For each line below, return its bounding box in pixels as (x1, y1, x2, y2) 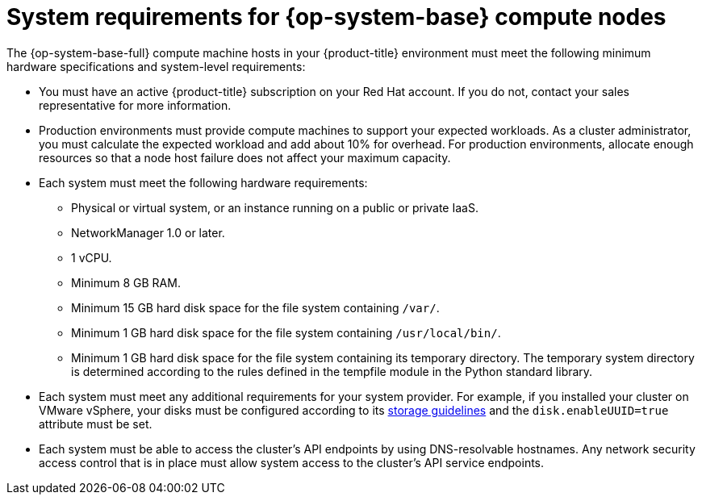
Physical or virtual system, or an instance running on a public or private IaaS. (71, 200, 478, 215)
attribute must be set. (39, 416, 153, 431)
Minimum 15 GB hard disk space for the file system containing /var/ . (71, 300, 440, 315)
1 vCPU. (71, 250, 112, 265)
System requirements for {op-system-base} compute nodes (6, 3, 666, 31)
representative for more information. (39, 98, 232, 112)
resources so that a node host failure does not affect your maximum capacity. (39, 150, 451, 165)
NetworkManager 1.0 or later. (71, 225, 225, 240)
